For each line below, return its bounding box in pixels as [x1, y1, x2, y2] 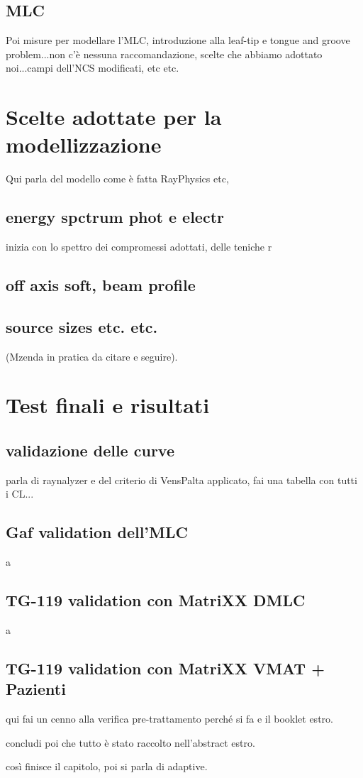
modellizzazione [6, 130, 162, 159]
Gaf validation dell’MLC [6, 521, 188, 543]
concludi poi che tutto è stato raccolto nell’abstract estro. [6, 735, 255, 750]
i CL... [6, 486, 34, 501]
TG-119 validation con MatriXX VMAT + [6, 657, 325, 679]
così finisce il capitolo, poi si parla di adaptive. [6, 759, 208, 774]
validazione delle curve [6, 439, 174, 461]
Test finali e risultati [6, 390, 210, 420]
